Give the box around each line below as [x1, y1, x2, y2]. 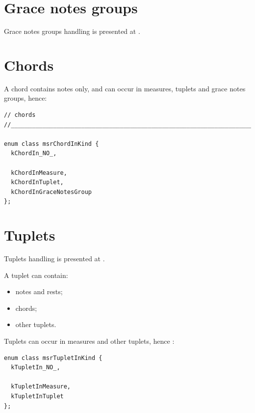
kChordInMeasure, [11, 169, 67, 176]
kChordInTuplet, [11, 179, 64, 186]
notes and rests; [15, 286, 63, 297]
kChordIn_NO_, [11, 150, 57, 157]
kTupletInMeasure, [11, 383, 71, 390]
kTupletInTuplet [11, 393, 64, 400]
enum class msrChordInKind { [4, 140, 99, 147]
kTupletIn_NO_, [11, 364, 60, 371]
